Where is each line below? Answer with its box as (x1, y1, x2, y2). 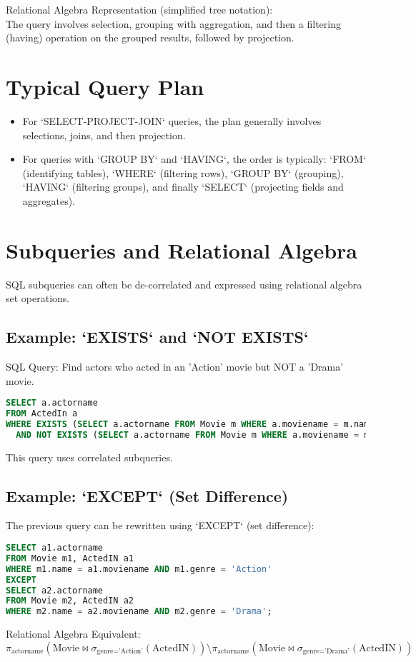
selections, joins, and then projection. (22, 127, 186, 142)
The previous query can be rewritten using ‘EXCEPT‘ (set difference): (6, 518, 315, 533)
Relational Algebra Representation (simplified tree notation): (6, 2, 273, 16)
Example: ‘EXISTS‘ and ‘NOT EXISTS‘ (6, 326, 309, 348)
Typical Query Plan (6, 71, 204, 101)
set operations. (6, 291, 70, 306)
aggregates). (22, 193, 76, 208)
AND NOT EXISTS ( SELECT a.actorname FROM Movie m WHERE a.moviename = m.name (16, 429, 395, 440)
